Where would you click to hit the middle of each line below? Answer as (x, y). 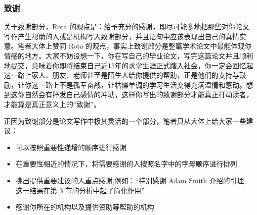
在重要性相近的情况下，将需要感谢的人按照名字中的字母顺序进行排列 (126, 164)
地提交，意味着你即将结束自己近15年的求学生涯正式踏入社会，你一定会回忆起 (128, 65)
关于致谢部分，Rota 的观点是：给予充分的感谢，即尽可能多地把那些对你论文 (127, 27)
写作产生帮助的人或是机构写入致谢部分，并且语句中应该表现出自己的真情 (122, 36)
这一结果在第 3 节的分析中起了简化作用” (80, 190)
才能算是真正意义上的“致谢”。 (52, 104)
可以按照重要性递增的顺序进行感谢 (71, 147)
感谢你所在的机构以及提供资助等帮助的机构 (85, 207)
